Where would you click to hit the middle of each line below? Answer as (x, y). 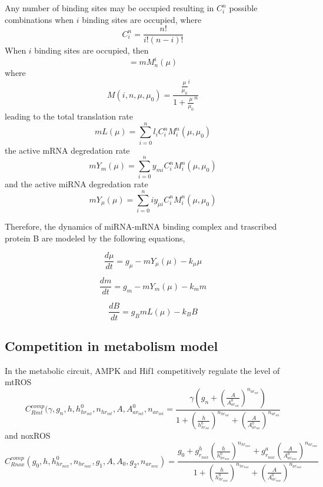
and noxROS (28, 435)
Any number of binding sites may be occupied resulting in (109, 8)
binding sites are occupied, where (142, 19)
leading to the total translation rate (69, 116)
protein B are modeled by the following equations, (95, 238)
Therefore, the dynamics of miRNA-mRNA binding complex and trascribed (141, 226)
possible (243, 8)
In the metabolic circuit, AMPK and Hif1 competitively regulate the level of (142, 370)
